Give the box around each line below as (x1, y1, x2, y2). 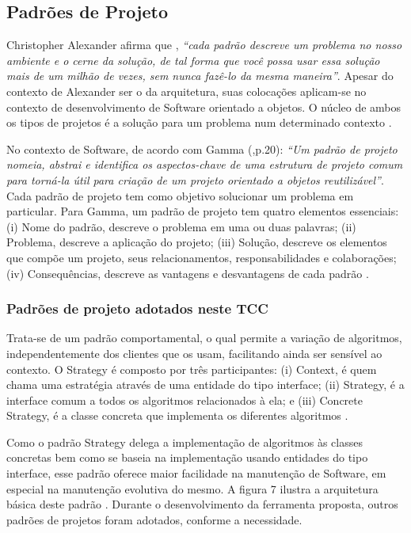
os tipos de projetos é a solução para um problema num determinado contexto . (6, 114, 392, 131)
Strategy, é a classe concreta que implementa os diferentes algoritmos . (6, 407, 348, 424)
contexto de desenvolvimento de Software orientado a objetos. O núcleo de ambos (6, 98, 401, 115)
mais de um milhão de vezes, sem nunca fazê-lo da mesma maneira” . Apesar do (6, 67, 394, 84)
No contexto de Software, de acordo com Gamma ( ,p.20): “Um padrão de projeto (6, 140, 398, 157)
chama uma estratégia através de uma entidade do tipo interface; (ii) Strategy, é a (6, 376, 405, 393)
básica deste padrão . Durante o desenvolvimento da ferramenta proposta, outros (6, 496, 398, 512)
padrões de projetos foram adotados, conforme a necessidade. (6, 511, 303, 527)
